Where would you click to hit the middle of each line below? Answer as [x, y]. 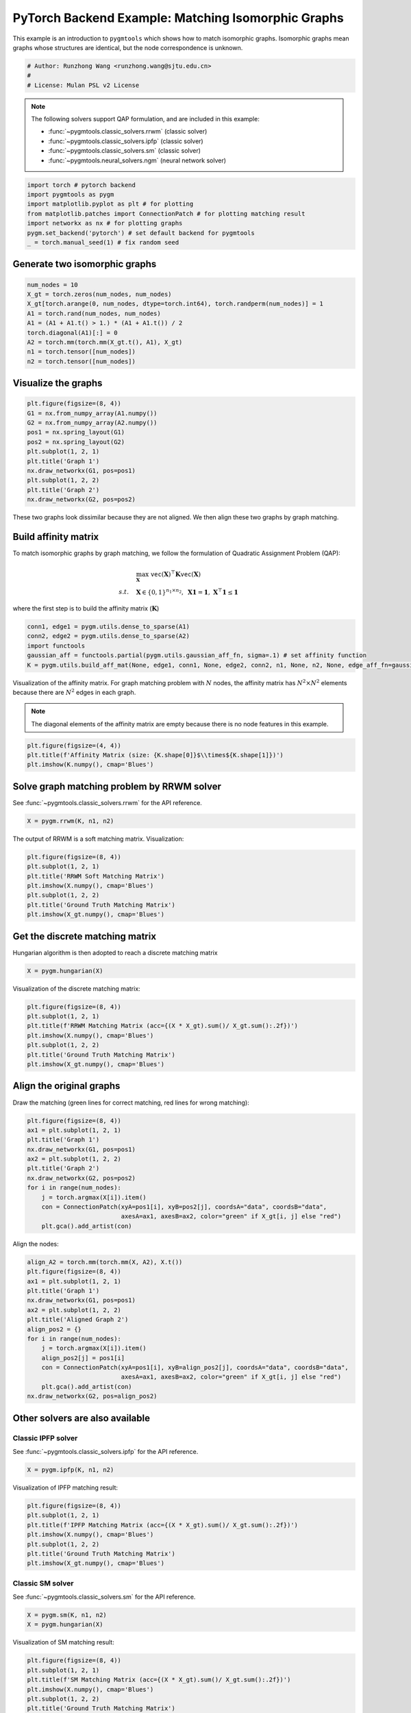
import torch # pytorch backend [82, 185]
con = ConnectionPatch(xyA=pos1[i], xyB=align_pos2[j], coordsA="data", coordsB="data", [195, 1368]
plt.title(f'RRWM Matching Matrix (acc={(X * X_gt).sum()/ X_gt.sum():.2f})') [162, 1026]
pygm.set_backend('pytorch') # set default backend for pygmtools [141, 233]
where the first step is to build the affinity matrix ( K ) [86, 608]
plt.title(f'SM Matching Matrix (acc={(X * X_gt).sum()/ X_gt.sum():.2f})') [159, 1680]
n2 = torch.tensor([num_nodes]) [82, 361]
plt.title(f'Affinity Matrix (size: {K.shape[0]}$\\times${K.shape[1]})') [155, 755]
